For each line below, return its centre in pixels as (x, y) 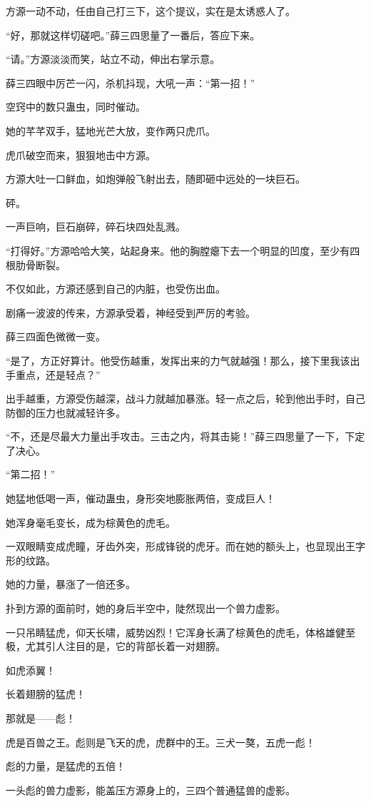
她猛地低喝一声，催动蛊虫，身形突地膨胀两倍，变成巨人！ (141, 498)
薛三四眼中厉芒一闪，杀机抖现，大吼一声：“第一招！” (131, 82)
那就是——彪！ (41, 718)
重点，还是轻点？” (58, 374)
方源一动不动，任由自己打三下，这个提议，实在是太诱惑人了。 (151, 11)
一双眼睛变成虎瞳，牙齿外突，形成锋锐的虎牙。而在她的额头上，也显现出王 (181, 546)
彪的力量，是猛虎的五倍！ (66, 766)
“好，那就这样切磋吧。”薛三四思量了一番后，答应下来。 (133, 35)
